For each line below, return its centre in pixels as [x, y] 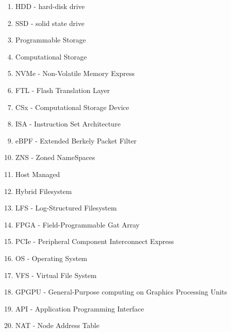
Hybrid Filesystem [44, 191]
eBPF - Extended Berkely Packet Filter [76, 140]
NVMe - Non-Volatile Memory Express [75, 73]
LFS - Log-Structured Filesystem [66, 208]
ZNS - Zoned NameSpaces [55, 157]
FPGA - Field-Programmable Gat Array [77, 224]
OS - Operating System [51, 258]
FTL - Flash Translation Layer [63, 90]
